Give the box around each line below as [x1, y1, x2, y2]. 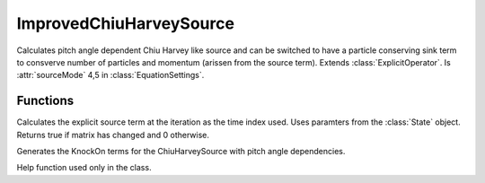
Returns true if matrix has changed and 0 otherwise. [16, 129, 210, 140]
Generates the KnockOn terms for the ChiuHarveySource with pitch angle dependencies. [16, 146, 346, 157]
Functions [16, 93, 75, 109]
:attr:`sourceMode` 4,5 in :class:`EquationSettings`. [16, 70, 205, 81]
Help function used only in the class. [16, 162, 152, 173]
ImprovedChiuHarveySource [16, 13, 235, 33]
